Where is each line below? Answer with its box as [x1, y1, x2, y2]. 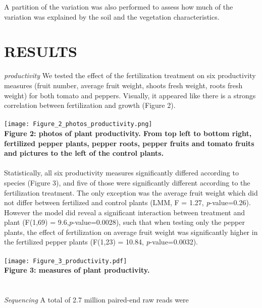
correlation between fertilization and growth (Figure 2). [4, 100, 176, 110]
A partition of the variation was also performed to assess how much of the [4, 2, 233, 12]
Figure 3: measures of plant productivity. [4, 265, 150, 275]
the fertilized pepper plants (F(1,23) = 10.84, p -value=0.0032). [4, 236, 198, 247]
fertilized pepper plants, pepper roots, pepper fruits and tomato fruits [4, 138, 254, 148]
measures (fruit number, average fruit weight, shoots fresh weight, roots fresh [4, 80, 243, 90]
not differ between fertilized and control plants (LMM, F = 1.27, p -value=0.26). [4, 197, 251, 208]
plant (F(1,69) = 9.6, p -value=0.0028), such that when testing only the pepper [4, 217, 245, 227]
